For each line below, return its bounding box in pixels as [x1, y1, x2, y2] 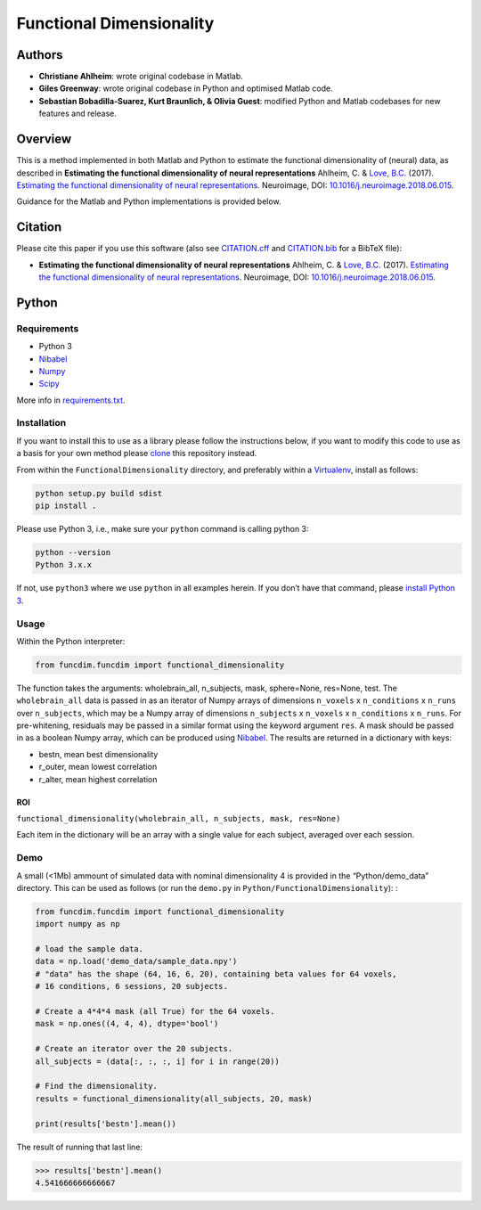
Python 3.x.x [35, 560, 93, 570]
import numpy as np [35, 919, 120, 929]
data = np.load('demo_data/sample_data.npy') [35, 956, 238, 967]
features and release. [38, 108, 118, 119]
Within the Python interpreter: [16, 635, 126, 646]
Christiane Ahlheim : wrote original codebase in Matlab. [38, 71, 244, 82]
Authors [16, 47, 63, 62]
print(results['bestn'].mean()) [35, 1118, 177, 1129]
